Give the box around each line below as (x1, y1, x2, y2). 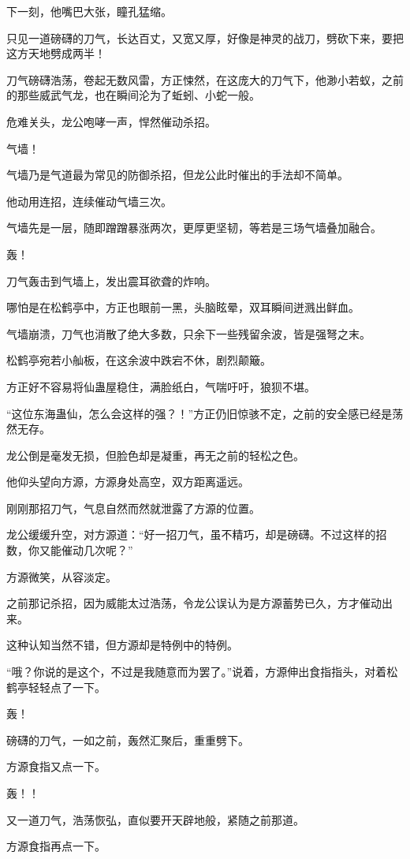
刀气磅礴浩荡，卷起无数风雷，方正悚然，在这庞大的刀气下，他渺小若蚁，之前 (6, 71, 404, 88)
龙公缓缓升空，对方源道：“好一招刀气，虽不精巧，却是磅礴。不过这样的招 (6, 526, 387, 543)
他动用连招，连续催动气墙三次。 (6, 192, 172, 209)
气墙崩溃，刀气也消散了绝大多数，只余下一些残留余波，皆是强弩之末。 (6, 325, 371, 342)
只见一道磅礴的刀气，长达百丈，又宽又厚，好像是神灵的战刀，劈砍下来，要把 (6, 29, 404, 46)
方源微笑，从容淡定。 (6, 568, 117, 584)
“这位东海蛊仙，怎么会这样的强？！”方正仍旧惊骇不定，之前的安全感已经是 (6, 405, 393, 421)
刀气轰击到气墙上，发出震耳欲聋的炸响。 (6, 272, 216, 289)
